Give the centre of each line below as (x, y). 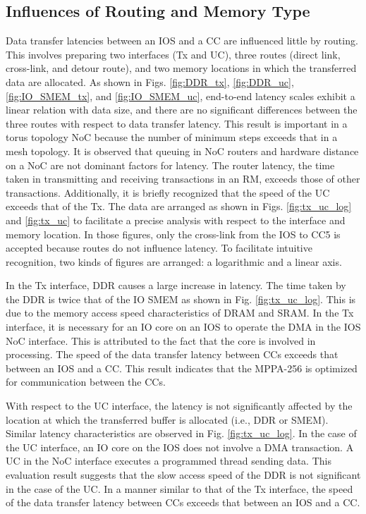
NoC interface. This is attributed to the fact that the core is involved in (161, 340)
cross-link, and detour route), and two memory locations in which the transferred (181, 68)
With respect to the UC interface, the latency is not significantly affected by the (179, 406)
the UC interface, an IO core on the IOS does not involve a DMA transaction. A (180, 447)
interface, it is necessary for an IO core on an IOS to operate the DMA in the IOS (183, 327)
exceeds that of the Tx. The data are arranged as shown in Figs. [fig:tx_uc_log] (179, 206)
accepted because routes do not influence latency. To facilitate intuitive (159, 248)
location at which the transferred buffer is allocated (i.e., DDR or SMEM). (167, 419)
